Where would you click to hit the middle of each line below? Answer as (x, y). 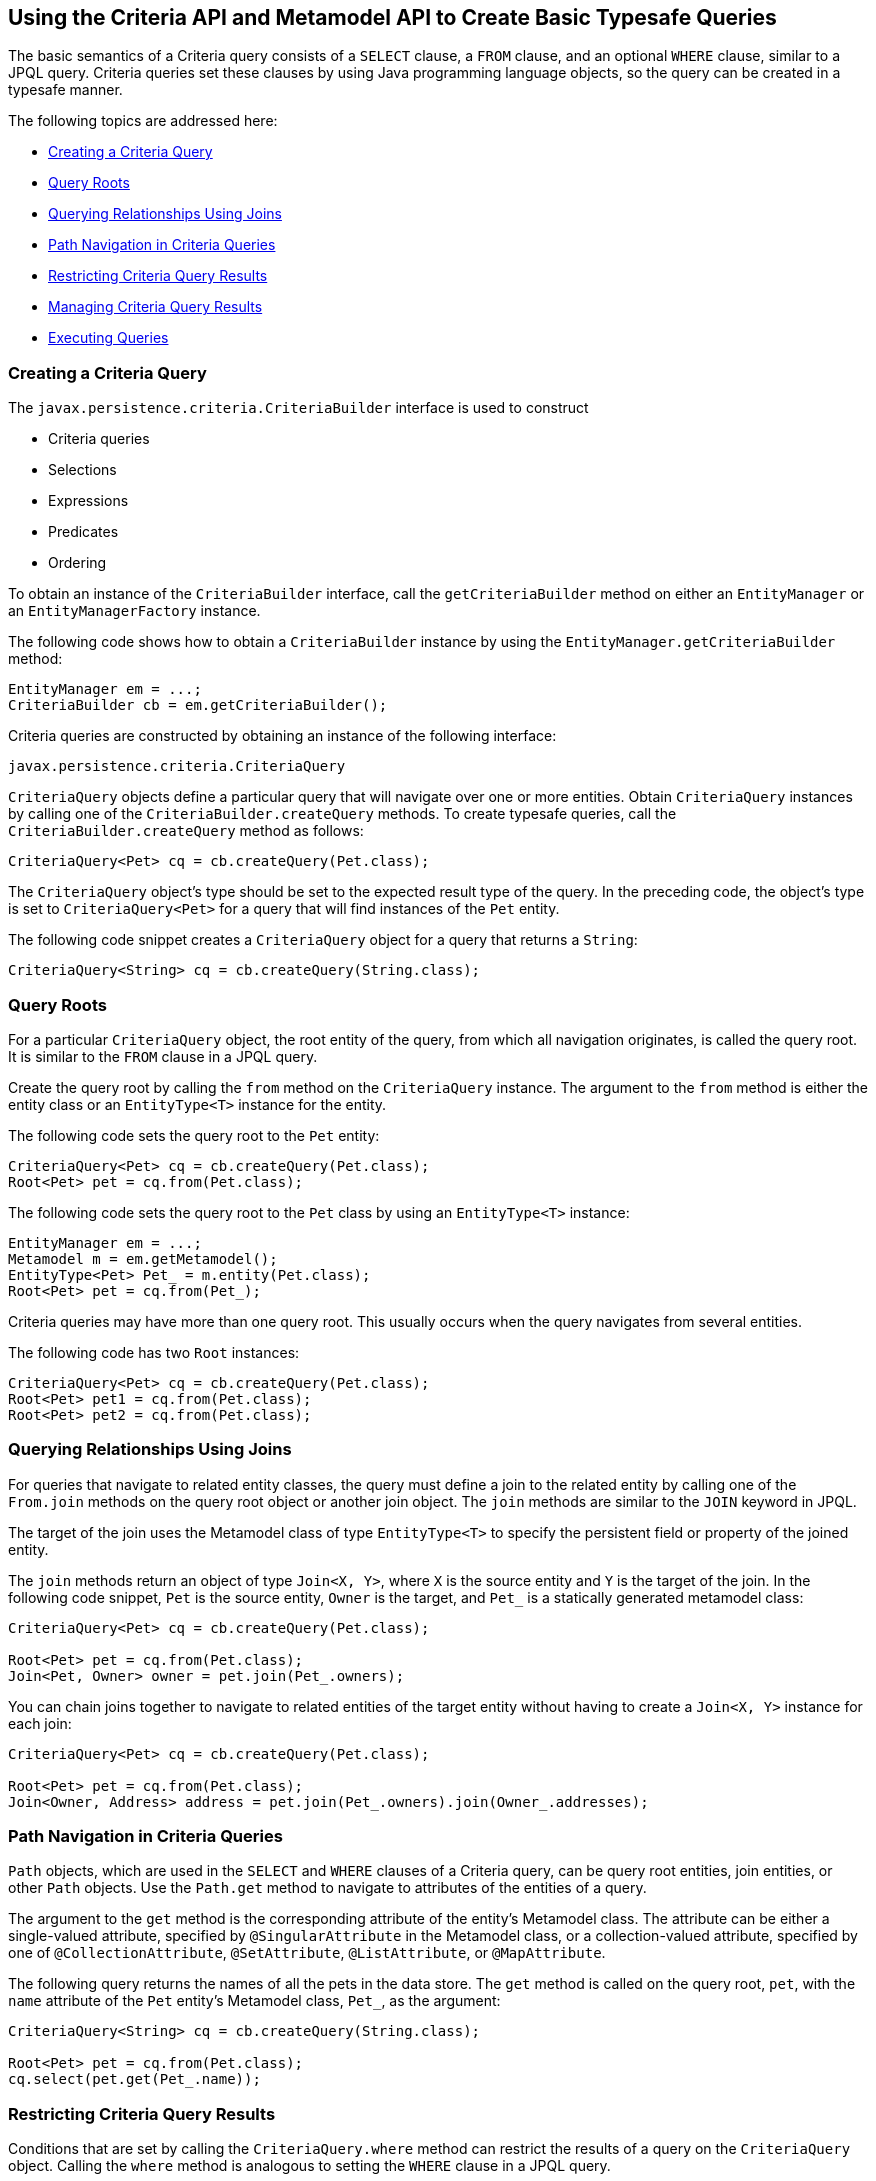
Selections (82, 470)
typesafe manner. (65, 90)
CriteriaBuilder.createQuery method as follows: (186, 831)
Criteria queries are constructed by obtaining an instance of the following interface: (282, 736)
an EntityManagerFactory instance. (134, 611)
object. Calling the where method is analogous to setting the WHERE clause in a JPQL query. (309, 2166)
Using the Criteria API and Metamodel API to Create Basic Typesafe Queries (392, 17)
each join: (40, 1723)
